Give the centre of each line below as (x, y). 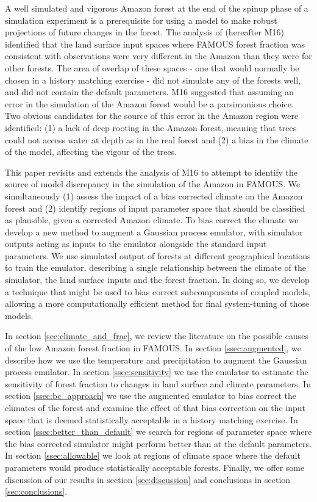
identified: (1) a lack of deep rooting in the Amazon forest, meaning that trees (151, 127)
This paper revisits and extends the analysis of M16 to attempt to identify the (151, 172)
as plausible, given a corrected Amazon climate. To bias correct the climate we (152, 220)
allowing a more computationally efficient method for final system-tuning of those (157, 303)
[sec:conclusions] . (36, 491)
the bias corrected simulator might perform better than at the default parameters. (158, 443)
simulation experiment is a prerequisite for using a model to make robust (141, 20)
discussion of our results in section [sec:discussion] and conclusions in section (148, 479)
